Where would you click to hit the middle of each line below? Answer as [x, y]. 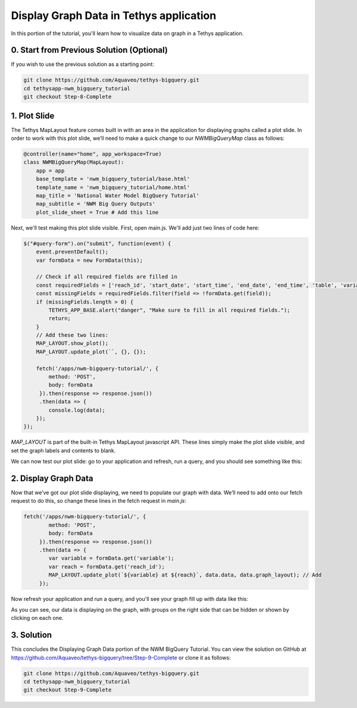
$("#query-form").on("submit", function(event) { [97, 243]
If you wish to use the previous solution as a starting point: [83, 64]
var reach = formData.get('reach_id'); [107, 566]
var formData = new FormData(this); [89, 260]
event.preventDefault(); [72, 252]
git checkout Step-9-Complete [68, 690]
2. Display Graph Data [52, 478]
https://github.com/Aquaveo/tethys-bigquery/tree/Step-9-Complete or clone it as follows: [121, 657]
